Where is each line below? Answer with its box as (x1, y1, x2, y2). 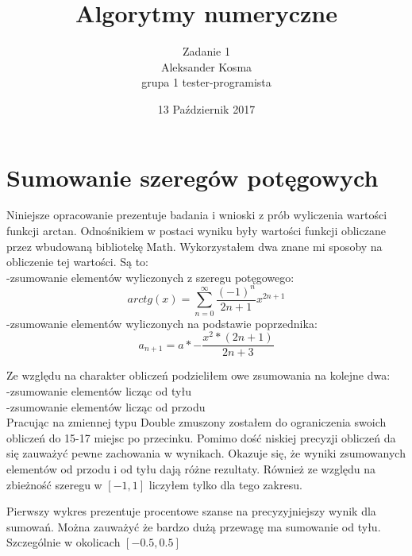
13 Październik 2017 (157, 100, 256, 117)
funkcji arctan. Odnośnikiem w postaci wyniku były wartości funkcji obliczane (6, 222, 386, 239)
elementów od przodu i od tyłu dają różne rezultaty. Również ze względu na (6, 461, 376, 477)
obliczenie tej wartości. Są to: (6, 253, 148, 270)
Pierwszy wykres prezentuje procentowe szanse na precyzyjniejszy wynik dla (6, 503, 376, 519)
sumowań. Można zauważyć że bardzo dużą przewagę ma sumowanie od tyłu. (6, 518, 381, 535)
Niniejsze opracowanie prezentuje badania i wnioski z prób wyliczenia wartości (6, 207, 387, 223)
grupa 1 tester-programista (141, 74, 271, 91)
